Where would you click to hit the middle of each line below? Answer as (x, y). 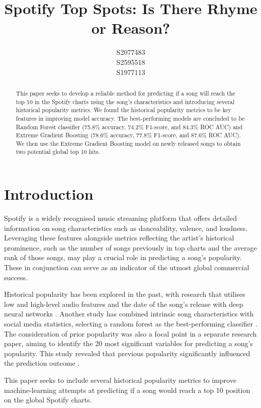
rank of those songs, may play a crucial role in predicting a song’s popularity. (123, 257)
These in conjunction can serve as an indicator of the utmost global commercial (127, 267)
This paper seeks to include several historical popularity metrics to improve (120, 380)
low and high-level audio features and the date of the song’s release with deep (124, 304)
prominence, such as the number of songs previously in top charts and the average (130, 247)
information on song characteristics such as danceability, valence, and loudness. (126, 228)
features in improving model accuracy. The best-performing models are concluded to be (130, 118)
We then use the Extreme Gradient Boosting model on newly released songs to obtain (128, 143)
